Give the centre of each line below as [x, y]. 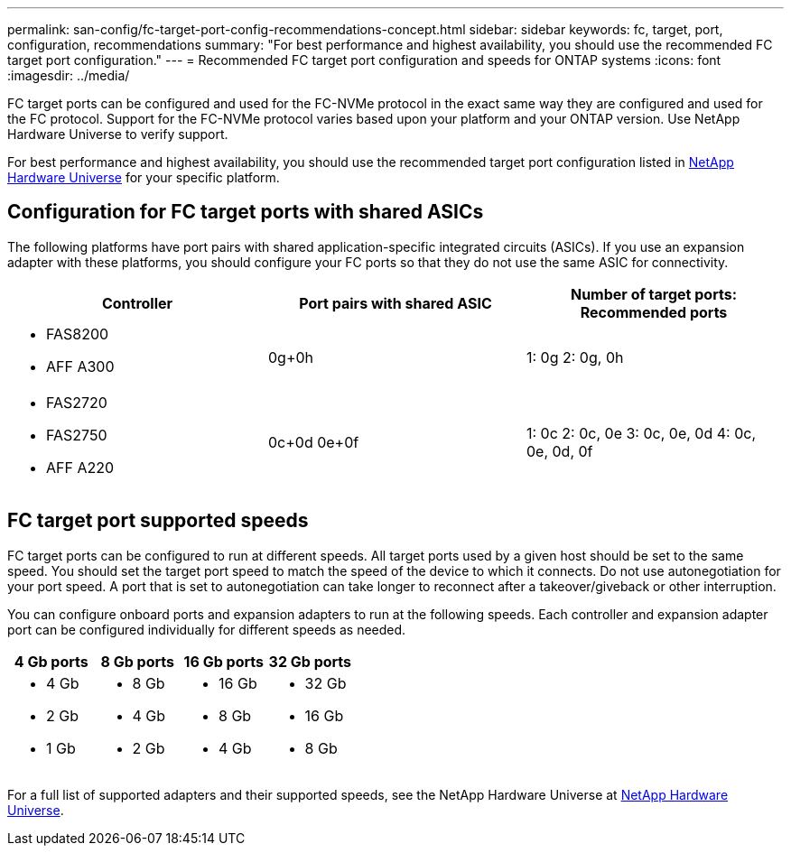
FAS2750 [77, 435]
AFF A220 [80, 467]
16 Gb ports [223, 661]
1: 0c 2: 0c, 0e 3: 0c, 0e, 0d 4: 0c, [641, 433]
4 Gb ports [51, 661]
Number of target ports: [654, 294]
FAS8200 [78, 334]
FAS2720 [77, 402]
